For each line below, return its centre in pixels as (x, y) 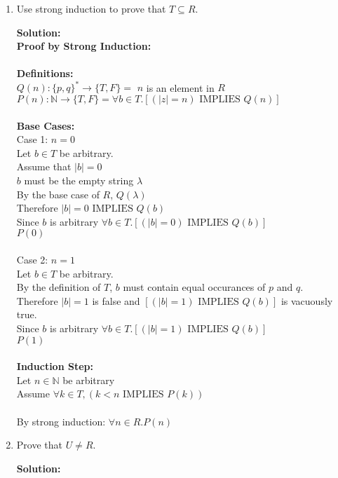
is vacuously (307, 300)
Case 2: (32, 259)
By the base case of (58, 194)
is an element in (180, 87)
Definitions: (45, 73)
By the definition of (59, 287)
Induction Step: (55, 366)
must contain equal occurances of (194, 287)
